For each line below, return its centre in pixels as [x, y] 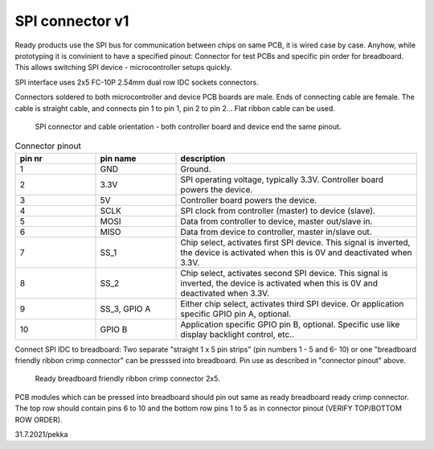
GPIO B [114, 329]
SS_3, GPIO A [125, 308]
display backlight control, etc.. [237, 334]
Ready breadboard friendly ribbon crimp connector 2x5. [127, 379]
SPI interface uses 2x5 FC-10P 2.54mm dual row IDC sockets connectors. [137, 82]
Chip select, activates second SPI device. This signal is [285, 273]
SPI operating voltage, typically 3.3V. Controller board [282, 179]
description [203, 159]
